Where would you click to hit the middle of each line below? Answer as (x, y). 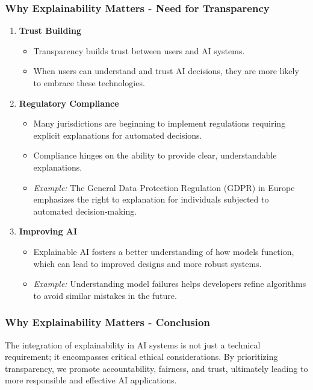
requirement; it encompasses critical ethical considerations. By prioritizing (141, 357)
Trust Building (50, 30)
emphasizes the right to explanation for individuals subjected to (151, 199)
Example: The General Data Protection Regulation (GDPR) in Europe (164, 187)
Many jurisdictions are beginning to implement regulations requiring (160, 123)
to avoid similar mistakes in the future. (105, 295)
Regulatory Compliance (69, 103)
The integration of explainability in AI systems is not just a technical (133, 344)
